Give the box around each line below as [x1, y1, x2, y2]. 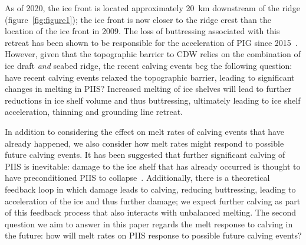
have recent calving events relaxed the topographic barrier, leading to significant [5, 71, 295, 83]
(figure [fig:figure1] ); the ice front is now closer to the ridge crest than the [5, 13, 271, 25]
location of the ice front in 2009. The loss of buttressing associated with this [5, 25, 280, 37]
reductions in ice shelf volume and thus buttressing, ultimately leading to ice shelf [5, 94, 301, 106]
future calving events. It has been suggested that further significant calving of [5, 148, 285, 161]
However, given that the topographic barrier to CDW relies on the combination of [5, 48, 301, 60]
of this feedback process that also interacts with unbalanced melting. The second [5, 206, 297, 218]
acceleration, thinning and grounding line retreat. [5, 105, 183, 118]
